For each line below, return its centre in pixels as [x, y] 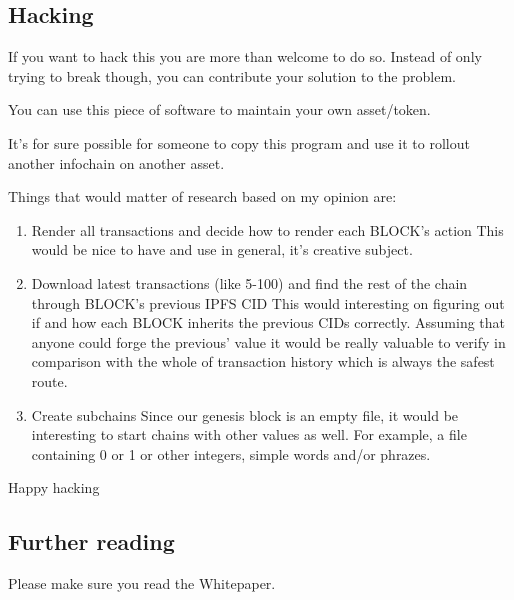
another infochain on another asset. [116, 162]
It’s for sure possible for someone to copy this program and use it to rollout [239, 142]
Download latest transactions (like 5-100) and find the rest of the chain [249, 282]
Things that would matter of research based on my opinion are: [202, 196]
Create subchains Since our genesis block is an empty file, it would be [245, 414]
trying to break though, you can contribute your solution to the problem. [232, 75]
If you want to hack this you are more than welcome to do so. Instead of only [245, 56]
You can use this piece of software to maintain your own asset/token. [219, 109]
